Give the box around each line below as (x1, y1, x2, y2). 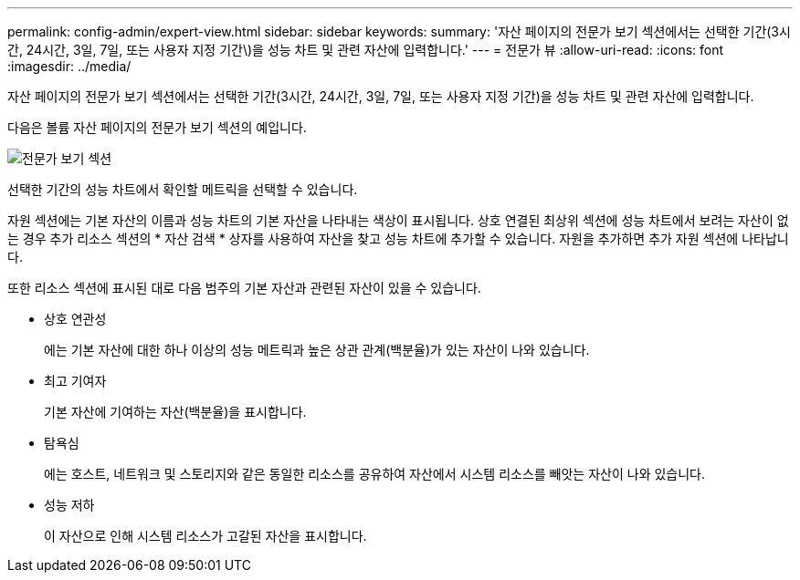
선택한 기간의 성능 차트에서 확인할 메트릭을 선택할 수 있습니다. (7, 181, 358, 197)
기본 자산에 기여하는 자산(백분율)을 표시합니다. (44, 404, 307, 419)
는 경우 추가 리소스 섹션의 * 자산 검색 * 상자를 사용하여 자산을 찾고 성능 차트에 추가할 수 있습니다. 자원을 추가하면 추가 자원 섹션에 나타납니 (7, 231, 789, 246)
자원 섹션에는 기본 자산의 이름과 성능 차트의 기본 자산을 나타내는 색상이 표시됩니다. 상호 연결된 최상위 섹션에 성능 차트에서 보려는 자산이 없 (7, 212, 789, 228)
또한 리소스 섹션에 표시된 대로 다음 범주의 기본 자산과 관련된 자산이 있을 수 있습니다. (7, 280, 481, 295)
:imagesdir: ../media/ (7, 58, 132, 74)
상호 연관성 (44, 311, 107, 326)
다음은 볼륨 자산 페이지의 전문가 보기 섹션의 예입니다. (7, 119, 307, 135)
